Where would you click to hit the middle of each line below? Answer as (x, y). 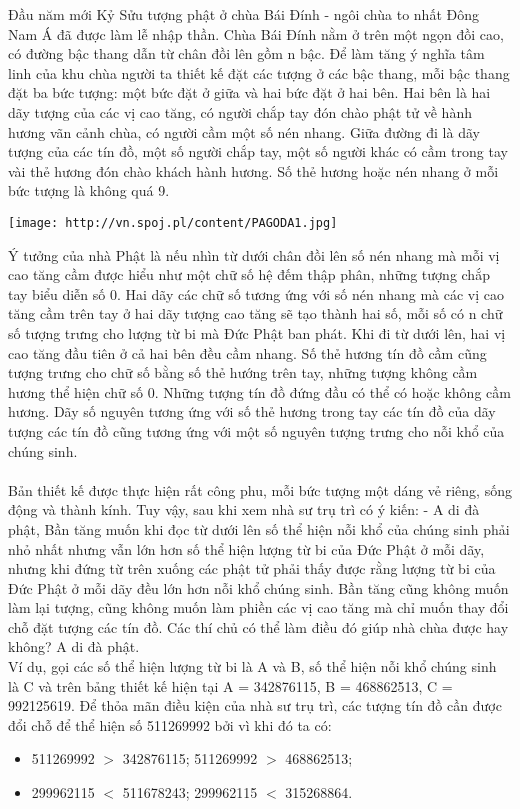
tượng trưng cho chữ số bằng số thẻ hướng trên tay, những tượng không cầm (243, 372)
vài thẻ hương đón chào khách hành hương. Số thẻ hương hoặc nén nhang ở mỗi (253, 170)
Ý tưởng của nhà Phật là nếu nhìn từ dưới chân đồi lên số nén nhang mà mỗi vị (254, 254)
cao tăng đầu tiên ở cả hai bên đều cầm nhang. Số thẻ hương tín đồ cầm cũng (247, 352)
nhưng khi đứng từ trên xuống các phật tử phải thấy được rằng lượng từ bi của (252, 568)
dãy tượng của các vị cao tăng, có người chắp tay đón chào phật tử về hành (240, 111)
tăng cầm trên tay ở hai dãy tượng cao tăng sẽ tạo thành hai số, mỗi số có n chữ (255, 313)
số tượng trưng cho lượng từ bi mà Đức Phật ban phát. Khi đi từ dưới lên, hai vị (257, 332)
